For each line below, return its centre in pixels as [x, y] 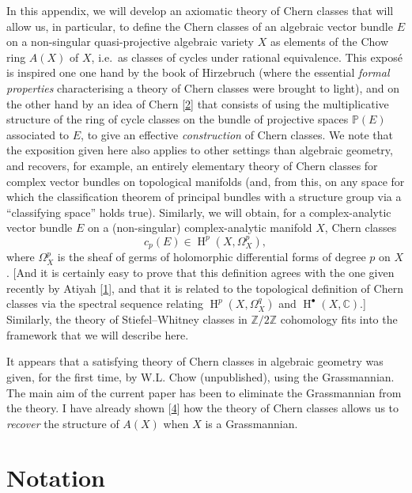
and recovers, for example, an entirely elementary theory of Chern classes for [192, 165]
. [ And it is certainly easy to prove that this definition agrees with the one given [200, 272]
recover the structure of [63, 423]
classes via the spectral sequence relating [105, 303]
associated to [38, 134]
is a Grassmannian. [251, 423]
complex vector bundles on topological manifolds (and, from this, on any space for [206, 181]
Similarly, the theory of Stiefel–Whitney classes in [127, 319]
